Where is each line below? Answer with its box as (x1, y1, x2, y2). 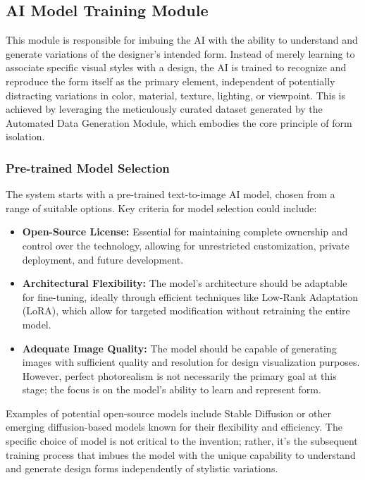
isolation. (6, 129, 45, 144)
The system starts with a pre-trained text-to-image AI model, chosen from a (6, 187, 335, 202)
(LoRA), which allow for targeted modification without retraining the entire (22, 303, 350, 318)
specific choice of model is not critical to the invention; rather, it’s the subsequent (6, 433, 358, 448)
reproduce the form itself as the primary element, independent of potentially (6, 73, 335, 88)
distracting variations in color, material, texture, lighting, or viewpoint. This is (6, 87, 346, 102)
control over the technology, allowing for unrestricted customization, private (22, 238, 349, 252)
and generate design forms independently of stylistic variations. (6, 461, 278, 476)
